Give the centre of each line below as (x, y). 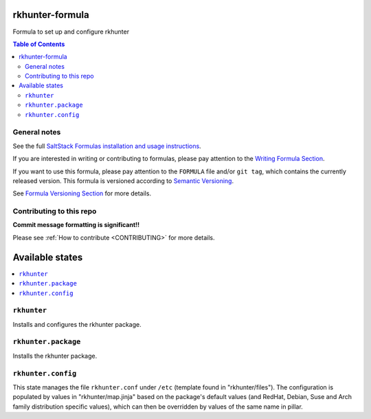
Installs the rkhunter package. (55, 356)
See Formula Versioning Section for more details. (82, 193)
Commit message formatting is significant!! (76, 225)
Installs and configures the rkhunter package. (77, 324)
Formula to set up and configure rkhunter (71, 32)
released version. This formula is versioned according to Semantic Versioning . (123, 181)
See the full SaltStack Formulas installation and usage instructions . (107, 146)
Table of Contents (39, 44)
